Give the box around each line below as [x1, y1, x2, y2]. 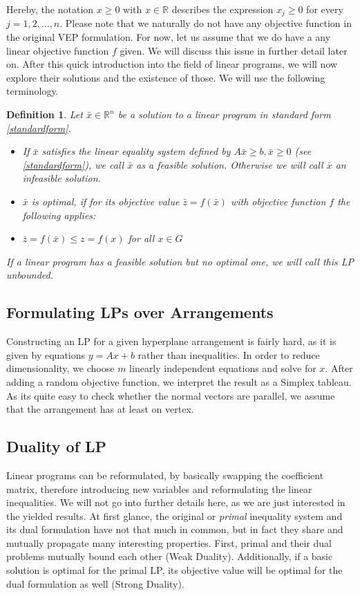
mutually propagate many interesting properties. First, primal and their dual [6, 535, 332, 550]
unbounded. [6, 268, 53, 282]
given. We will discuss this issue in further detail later [120, 43, 348, 57]
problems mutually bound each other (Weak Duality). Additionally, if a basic [6, 549, 333, 564]
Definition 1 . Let [6, 107, 83, 122]
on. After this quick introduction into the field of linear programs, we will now [6, 57, 338, 71]
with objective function [230, 194, 326, 208]
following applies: [22, 207, 96, 222]
